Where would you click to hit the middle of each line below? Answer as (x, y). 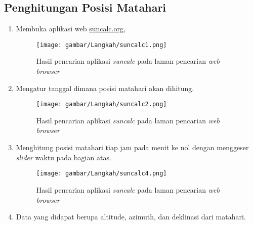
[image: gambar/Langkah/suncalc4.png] (101, 174)
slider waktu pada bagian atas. (64, 157)
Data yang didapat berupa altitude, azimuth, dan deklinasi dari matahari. (131, 217)
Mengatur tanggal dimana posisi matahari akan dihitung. (105, 88)
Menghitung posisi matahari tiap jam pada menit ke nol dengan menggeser (132, 147)
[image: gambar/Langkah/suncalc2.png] (101, 104)
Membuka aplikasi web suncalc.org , (71, 29)
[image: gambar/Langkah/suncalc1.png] (101, 45)
